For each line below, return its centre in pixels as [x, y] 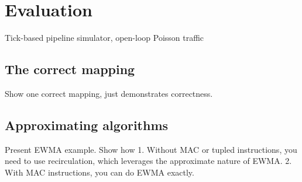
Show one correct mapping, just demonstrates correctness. [109, 93]
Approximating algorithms [87, 125]
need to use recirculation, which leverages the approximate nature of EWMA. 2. [148, 161]
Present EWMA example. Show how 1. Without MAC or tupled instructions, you [151, 149]
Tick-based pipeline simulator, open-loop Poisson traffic [104, 38]
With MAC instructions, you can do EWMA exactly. [99, 172]
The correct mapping [70, 69]
